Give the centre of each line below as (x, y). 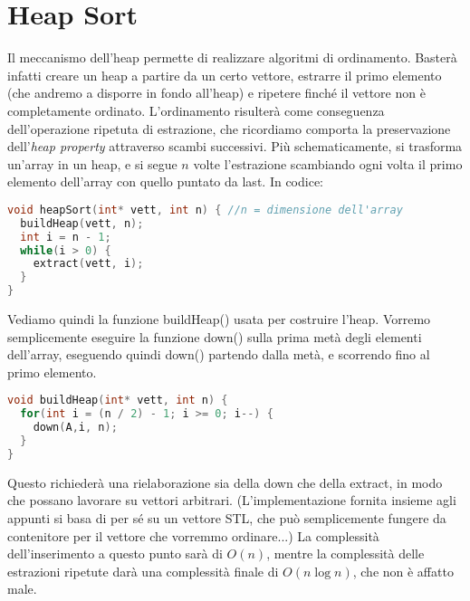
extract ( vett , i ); (88, 264)
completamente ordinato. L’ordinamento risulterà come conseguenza (196, 110)
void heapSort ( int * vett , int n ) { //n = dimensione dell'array (205, 210)
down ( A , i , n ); (75, 428)
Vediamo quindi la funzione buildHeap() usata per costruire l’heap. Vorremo (219, 319)
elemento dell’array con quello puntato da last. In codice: (165, 181)
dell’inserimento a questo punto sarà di (115, 553)
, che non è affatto (403, 571)
